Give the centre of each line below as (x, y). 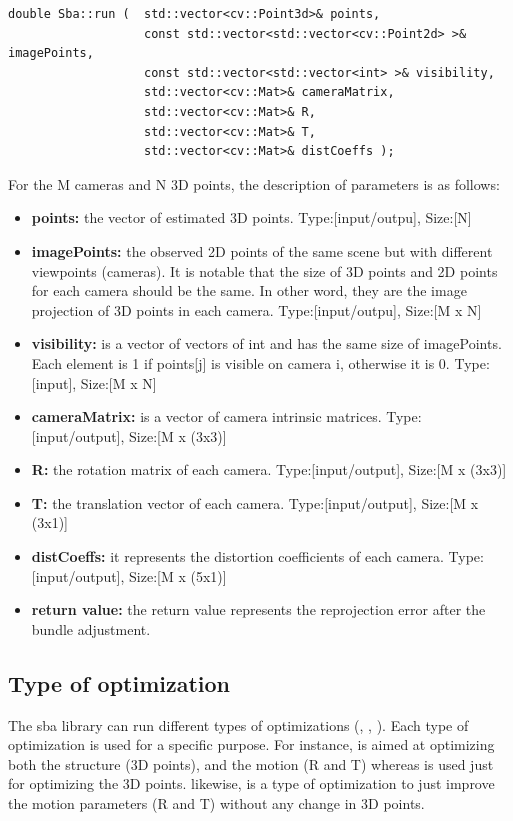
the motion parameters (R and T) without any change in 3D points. (216, 803)
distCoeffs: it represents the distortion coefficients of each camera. (237, 556)
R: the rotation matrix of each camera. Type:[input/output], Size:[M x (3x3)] (269, 469)
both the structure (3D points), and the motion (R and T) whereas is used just (251, 763)
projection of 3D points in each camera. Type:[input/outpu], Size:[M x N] (256, 309)
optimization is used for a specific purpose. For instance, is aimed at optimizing (251, 744)
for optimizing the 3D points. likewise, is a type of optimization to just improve (251, 783)
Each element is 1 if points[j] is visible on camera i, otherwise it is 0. (240, 362)
